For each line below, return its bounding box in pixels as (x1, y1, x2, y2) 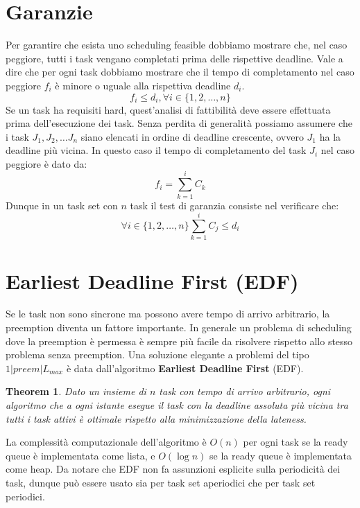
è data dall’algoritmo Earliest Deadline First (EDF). (66, 360, 304, 375)
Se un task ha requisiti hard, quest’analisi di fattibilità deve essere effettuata (6, 102, 331, 116)
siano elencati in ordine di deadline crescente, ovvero (80, 129, 304, 143)
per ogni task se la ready (243, 435, 348, 449)
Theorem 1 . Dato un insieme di (6, 384, 146, 398)
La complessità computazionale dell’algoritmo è (6, 435, 207, 449)
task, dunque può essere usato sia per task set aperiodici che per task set (6, 475, 316, 489)
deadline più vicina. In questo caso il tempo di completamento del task (6, 143, 307, 157)
